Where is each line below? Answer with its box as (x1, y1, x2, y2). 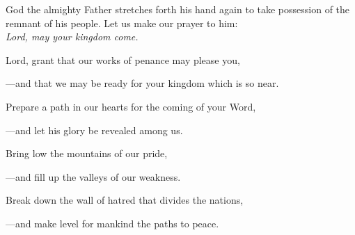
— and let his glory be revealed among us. (6, 122, 183, 137)
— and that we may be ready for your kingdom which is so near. (6, 76, 279, 90)
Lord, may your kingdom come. (6, 29, 139, 44)
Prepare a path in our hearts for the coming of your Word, (6, 99, 256, 113)
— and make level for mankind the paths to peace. (6, 216, 219, 230)
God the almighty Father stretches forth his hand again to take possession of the (6, 2, 350, 16)
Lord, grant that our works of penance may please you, (6, 52, 240, 67)
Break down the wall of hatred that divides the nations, (6, 193, 244, 207)
